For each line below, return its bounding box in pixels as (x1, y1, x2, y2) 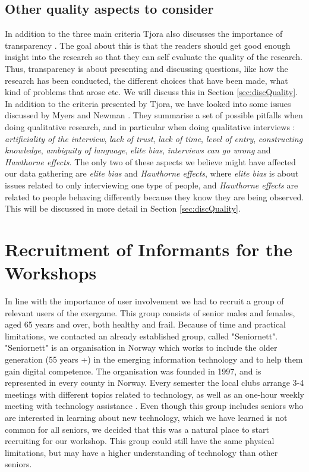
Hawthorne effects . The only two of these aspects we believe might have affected (5, 155, 296, 168)
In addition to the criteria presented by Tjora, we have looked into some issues (5, 97, 291, 109)
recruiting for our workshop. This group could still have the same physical (5, 435, 275, 447)
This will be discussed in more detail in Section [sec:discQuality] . (5, 202, 241, 215)
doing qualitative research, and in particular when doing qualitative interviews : (5, 120, 295, 133)
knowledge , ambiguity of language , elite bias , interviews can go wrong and (5, 144, 271, 156)
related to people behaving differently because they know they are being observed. (5, 190, 304, 203)
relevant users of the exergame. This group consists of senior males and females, (5, 306, 295, 319)
